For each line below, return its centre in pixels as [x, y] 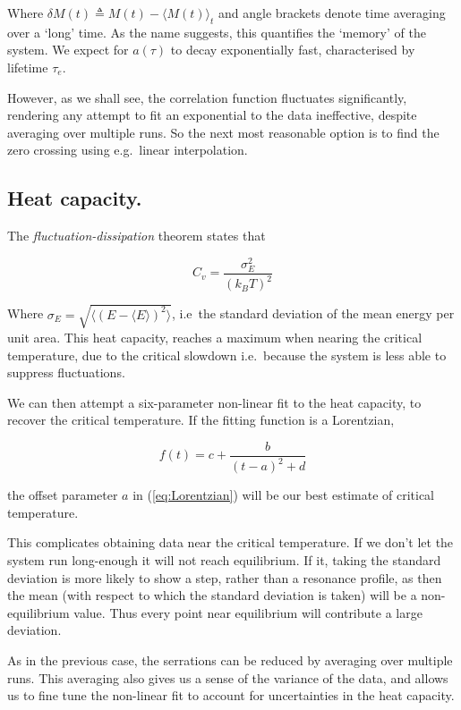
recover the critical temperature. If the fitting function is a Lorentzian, [201, 420]
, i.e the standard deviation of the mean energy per [313, 313]
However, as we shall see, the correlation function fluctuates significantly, [207, 97]
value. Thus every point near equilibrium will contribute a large [248, 612]
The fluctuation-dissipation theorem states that [137, 236]
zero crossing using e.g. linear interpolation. [128, 150]
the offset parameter [63, 495]
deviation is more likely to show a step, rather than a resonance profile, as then [225, 577]
